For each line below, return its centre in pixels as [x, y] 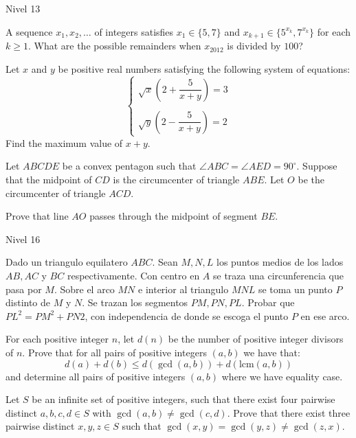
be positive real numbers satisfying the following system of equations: [204, 68]
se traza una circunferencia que [278, 275]
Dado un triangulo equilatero [67, 262]
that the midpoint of [49, 179]
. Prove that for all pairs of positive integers [114, 352]
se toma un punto [295, 289]
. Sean [165, 262]
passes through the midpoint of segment [174, 216]
